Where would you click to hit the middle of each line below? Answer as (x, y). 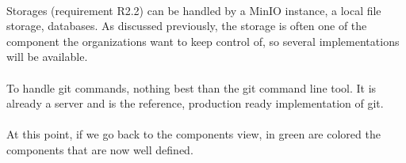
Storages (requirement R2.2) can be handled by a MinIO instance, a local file (194, 10)
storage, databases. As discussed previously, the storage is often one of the (187, 26)
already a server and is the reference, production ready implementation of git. (195, 103)
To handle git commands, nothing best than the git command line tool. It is (192, 87)
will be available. (47, 57)
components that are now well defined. (100, 149)
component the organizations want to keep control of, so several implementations (203, 41)
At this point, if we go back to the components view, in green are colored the (193, 134)
